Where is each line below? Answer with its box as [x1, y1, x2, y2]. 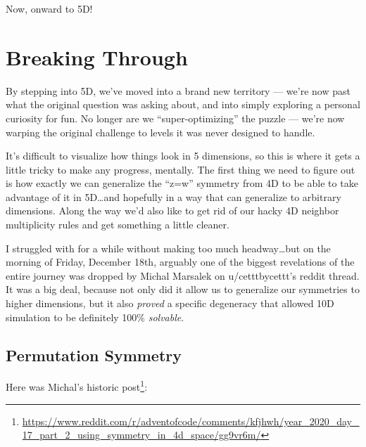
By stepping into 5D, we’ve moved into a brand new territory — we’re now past [6, 83, 351, 98]
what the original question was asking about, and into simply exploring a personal [6, 97, 360, 112]
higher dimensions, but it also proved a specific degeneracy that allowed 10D [6, 296, 334, 311]
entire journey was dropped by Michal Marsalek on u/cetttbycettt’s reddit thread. [6, 268, 360, 283]
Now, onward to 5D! [6, 1, 93, 15]
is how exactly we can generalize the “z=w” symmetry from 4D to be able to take [6, 176, 358, 190]
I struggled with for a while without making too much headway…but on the [6, 240, 331, 255]
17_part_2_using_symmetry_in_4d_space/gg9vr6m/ [22, 427, 261, 442]
